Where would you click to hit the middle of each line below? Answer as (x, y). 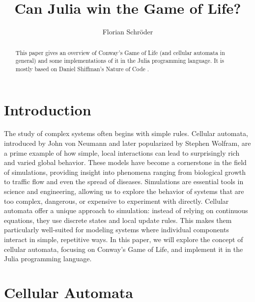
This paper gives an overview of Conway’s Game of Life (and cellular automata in (120, 52)
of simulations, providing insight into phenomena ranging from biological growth (125, 172)
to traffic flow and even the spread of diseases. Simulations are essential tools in (124, 181)
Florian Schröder (128, 32)
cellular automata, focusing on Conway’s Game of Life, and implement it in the (124, 249)
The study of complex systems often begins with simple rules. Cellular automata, (126, 133)
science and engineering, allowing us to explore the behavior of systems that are (124, 191)
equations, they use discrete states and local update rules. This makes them (118, 220)
